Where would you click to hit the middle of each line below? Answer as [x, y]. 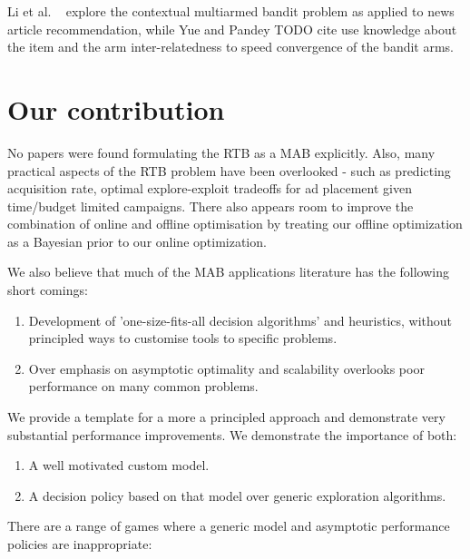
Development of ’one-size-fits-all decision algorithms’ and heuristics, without [240, 320]
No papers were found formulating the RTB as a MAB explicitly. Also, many [221, 152]
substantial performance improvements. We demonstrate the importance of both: [232, 434]
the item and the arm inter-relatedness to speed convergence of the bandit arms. [231, 47]
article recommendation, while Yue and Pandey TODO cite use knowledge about [232, 29]
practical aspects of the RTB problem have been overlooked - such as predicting [229, 170]
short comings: [48, 290]
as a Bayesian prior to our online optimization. [137, 241]
